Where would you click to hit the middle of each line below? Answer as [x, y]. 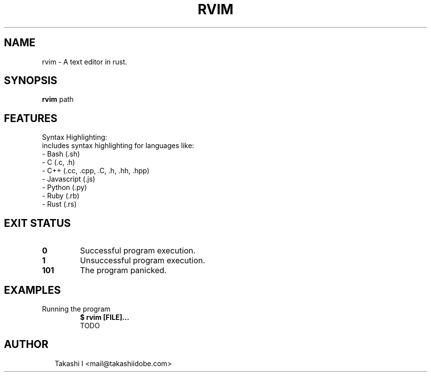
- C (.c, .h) [59, 162]
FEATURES [31, 118]
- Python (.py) [64, 188]
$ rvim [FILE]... [105, 317]
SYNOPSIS [31, 81]
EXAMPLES [32, 290]
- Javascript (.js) [69, 179]
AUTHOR [26, 345]
